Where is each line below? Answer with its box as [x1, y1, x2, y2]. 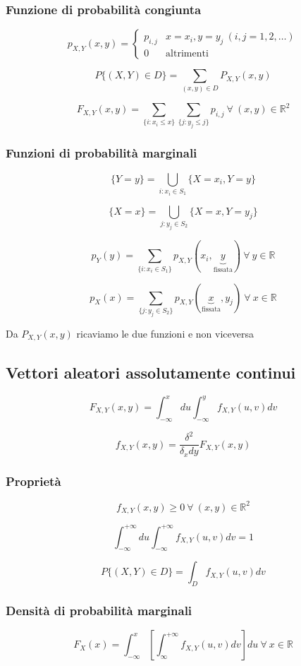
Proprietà [6, 472, 61, 489]
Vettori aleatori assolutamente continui [6, 361, 296, 383]
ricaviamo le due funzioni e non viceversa [76, 326, 254, 340]
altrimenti [166, 49, 209, 59]
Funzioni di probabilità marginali [6, 144, 197, 162]
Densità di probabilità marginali [6, 602, 192, 619]
